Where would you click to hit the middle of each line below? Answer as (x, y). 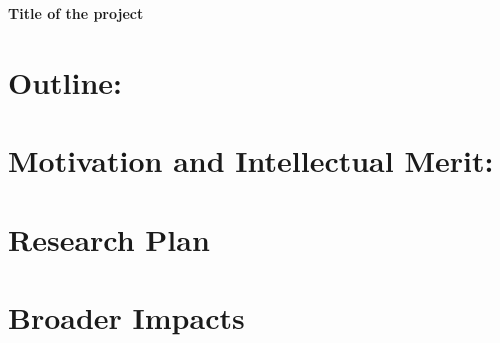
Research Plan (109, 238)
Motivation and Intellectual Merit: (251, 160)
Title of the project (76, 13)
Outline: (65, 81)
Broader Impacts (126, 316)
